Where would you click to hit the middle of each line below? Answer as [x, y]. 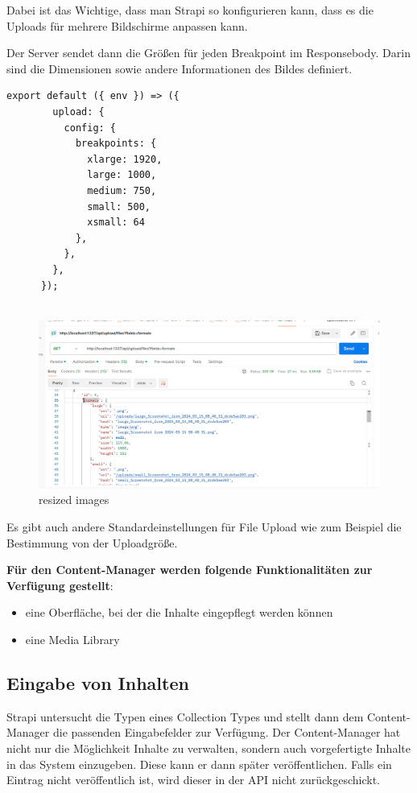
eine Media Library [72, 639]
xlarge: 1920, [125, 159]
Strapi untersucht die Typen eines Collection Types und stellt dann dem [185, 716]
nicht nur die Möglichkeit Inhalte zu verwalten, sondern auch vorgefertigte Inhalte [208, 748]
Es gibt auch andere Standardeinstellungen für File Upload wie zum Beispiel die [204, 526]
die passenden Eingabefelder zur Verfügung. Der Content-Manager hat [227, 732]
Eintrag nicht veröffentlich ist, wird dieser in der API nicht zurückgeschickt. [194, 780]
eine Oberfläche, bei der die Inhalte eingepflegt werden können [179, 612]
